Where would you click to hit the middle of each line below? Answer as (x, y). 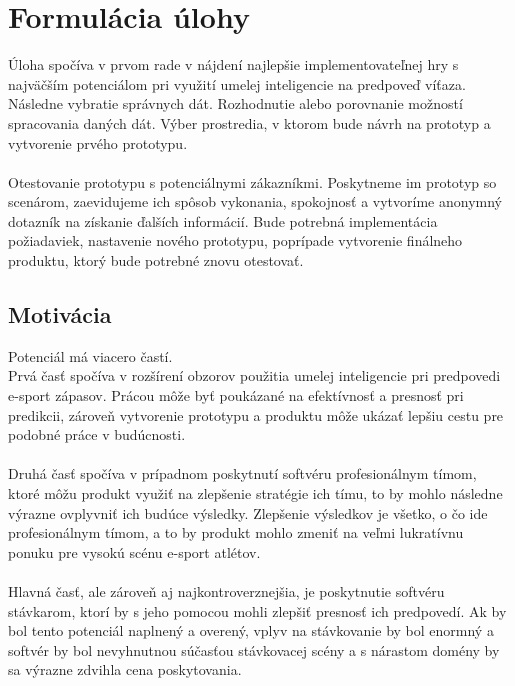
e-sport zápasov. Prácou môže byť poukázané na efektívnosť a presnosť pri (236, 395)
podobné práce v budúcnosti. (97, 434)
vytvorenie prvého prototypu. (98, 142)
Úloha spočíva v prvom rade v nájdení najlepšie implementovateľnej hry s (233, 64)
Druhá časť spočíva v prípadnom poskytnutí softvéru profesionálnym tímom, (242, 473)
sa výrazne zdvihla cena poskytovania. (125, 669)
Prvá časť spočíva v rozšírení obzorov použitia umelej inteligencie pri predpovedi (254, 375)
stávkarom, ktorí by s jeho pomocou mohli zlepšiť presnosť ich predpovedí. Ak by (257, 610)
